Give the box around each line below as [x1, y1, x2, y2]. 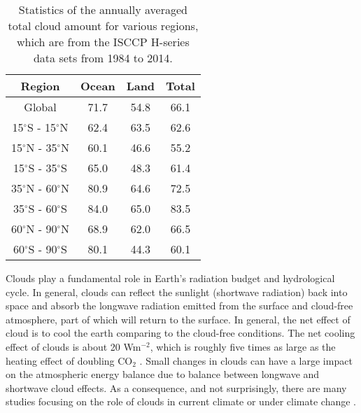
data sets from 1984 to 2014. [33, 50, 173, 66]
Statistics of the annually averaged [18, 1, 187, 17]
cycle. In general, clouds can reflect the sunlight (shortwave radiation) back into [6, 284, 348, 299]
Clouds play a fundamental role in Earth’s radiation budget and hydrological [6, 271, 335, 285]
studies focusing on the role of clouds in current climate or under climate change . [6, 394, 357, 409]
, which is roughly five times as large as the [150, 339, 336, 353]
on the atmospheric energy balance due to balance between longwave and [6, 367, 320, 381]
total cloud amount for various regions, [8, 17, 199, 34]
